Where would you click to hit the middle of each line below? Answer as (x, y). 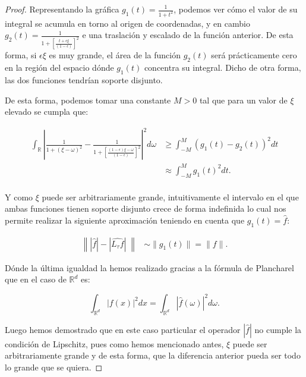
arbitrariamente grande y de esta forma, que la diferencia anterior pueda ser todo (153, 355)
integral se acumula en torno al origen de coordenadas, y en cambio (127, 23)
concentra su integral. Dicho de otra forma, (223, 67)
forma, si (21, 55)
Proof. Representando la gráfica (62, 9)
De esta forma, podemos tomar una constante (88, 100)
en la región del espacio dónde (59, 67)
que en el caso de (36, 279)
